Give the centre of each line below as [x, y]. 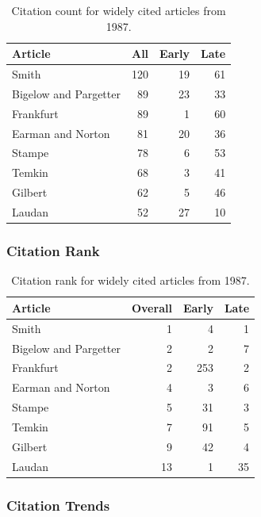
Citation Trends [58, 505]
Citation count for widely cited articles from [119, 10]
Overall [152, 307]
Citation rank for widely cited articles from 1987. [130, 280]
